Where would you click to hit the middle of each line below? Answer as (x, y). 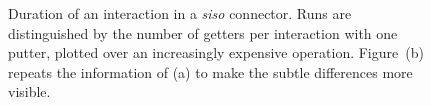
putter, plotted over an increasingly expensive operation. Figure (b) (216, 52)
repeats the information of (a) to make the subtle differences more (210, 71)
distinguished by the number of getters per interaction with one (203, 32)
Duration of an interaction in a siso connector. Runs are (180, 13)
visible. (29, 91)
